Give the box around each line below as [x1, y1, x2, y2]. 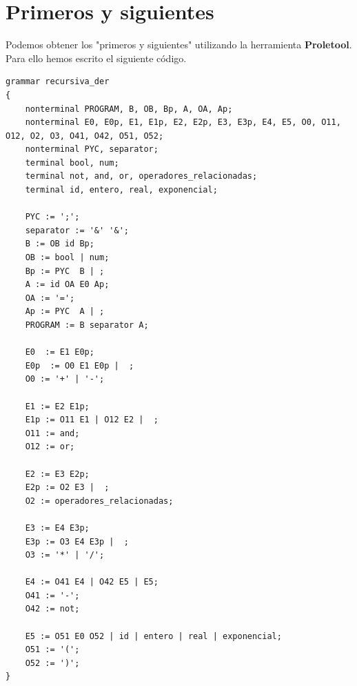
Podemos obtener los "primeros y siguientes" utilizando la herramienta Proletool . [6, 37, 352, 52]
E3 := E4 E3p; [25, 522, 90, 533]
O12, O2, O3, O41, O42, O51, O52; [6, 130, 164, 141]
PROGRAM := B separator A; [25, 320, 149, 330]
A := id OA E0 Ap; [25, 280, 110, 290]
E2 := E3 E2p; [25, 469, 90, 479]
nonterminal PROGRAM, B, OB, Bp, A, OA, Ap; [25, 104, 233, 114]
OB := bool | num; [25, 253, 110, 263]
